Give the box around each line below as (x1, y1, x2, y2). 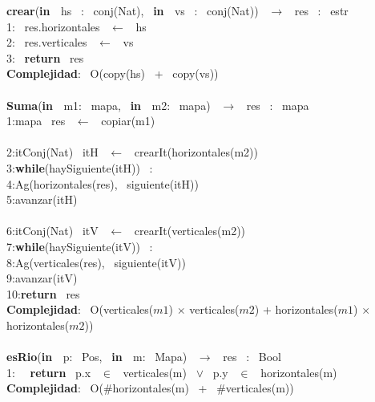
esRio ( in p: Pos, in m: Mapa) (6, 348, 187, 365)
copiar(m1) (101, 112, 155, 129)
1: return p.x (6, 363, 91, 380)
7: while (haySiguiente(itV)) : (6, 238, 153, 254)
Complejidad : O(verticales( (6, 301, 154, 318)
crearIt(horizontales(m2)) (134, 144, 258, 160)
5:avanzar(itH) (6, 191, 78, 208)
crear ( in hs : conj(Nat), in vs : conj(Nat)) (6, 2, 259, 18)
